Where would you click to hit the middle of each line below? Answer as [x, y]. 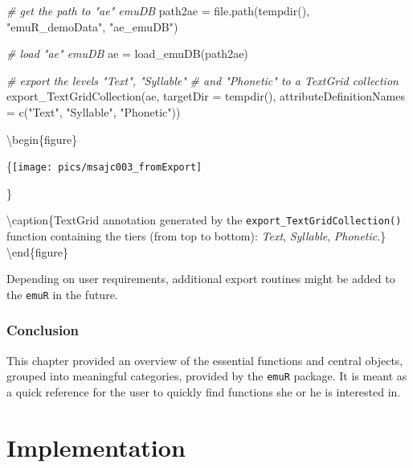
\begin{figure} [42, 139]
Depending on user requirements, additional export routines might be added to [201, 279]
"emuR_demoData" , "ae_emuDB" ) [92, 26]
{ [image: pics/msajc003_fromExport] [104, 166]
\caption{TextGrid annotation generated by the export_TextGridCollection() [204, 220]
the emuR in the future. [62, 294]
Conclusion [43, 330]
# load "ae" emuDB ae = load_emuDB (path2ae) [127, 53]
